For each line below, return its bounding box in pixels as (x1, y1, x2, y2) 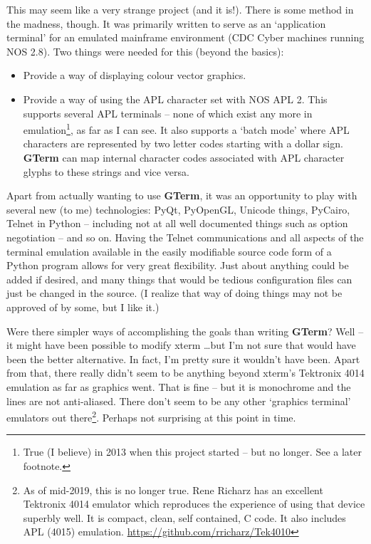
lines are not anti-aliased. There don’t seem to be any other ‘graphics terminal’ (6, 393, 351, 408)
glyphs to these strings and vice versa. (23, 164, 189, 179)
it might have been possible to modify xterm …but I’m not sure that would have (6, 338, 356, 352)
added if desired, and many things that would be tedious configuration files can (6, 271, 352, 286)
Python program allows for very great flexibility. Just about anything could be (6, 258, 349, 273)
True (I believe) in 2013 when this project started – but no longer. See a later (23, 444, 362, 459)
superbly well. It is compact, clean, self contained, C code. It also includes (23, 510, 346, 525)
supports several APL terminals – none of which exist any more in (23, 105, 313, 120)
